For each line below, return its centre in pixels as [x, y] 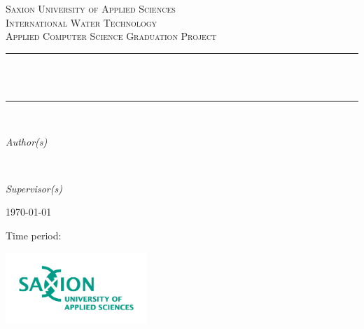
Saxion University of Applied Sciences [91, 8]
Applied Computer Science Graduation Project [111, 36]
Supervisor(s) [34, 188]
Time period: [34, 235]
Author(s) [27, 141]
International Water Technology [82, 22]
